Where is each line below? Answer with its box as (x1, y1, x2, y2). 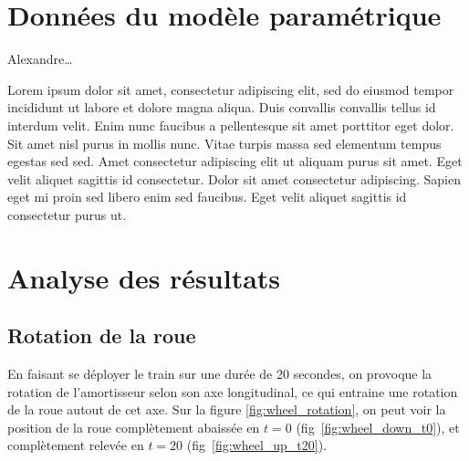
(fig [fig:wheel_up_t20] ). (186, 435, 328, 455)
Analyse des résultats (7, 258, 281, 296)
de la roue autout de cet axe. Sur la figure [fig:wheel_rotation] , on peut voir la (7, 400, 446, 419)
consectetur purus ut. (7, 204, 127, 224)
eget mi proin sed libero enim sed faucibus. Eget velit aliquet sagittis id (7, 187, 407, 206)
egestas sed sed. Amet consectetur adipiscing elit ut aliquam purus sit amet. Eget (7, 152, 463, 171)
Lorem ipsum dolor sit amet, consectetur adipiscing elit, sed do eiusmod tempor (7, 79, 454, 99)
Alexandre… (7, 49, 73, 68)
